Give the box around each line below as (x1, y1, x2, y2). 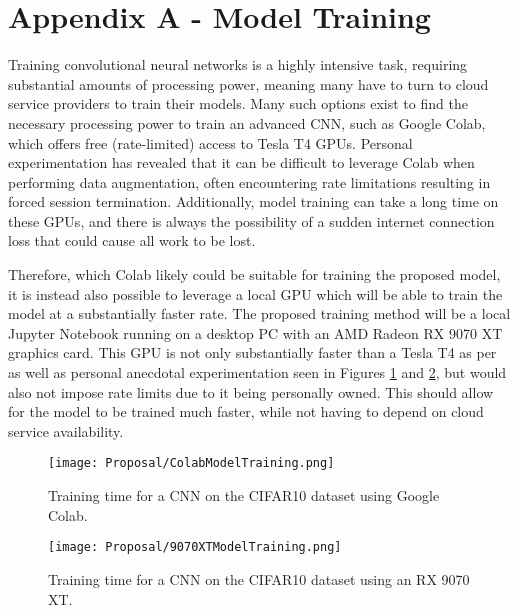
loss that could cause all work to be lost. (8, 230, 256, 251)
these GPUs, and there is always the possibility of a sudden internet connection (8, 210, 495, 231)
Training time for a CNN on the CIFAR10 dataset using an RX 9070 (48, 568, 470, 589)
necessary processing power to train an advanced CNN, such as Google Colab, (8, 112, 486, 133)
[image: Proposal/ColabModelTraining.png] (48, 456, 335, 471)
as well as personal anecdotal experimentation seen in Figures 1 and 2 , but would (8, 362, 507, 383)
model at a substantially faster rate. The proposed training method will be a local (8, 303, 511, 324)
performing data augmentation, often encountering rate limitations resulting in (8, 171, 491, 192)
